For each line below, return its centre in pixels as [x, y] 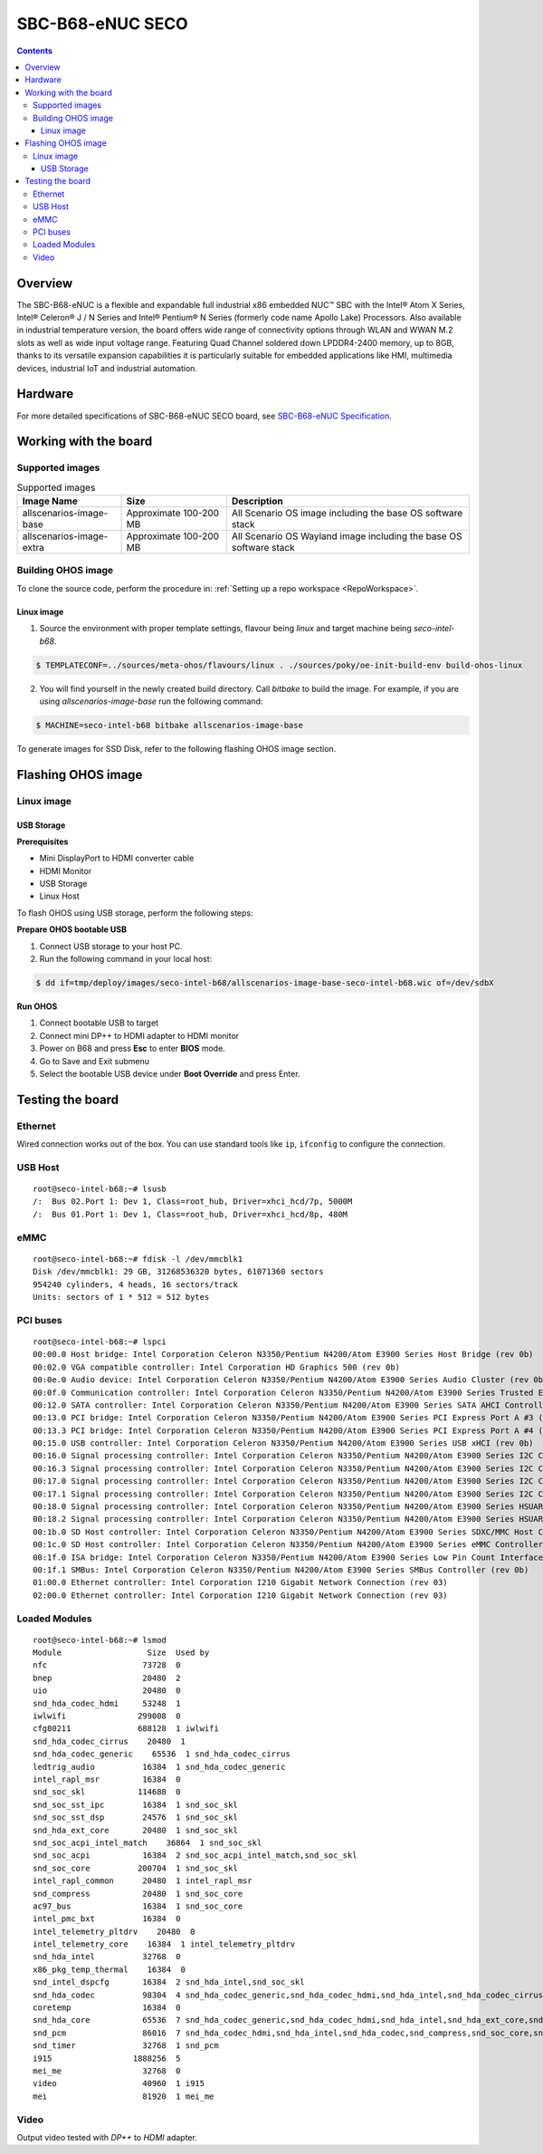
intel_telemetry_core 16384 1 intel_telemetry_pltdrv [164, 1944]
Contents [35, 51]
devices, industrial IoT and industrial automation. [107, 368]
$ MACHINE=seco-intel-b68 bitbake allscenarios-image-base [169, 725]
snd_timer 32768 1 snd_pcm [126, 2046]
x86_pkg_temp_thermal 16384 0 [109, 1969]
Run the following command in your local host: [126, 959]
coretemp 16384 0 [107, 2008]
